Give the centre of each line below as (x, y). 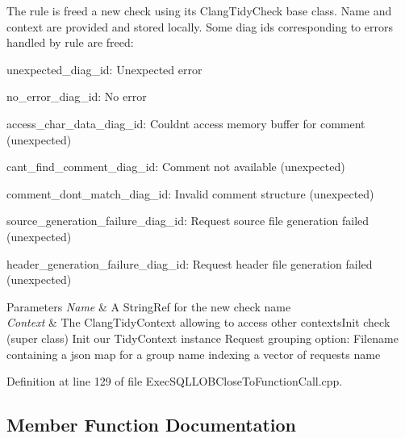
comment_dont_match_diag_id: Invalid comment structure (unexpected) (190, 193)
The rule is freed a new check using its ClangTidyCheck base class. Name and (199, 10)
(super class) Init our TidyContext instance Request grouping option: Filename (202, 338)
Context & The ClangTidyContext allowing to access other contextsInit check (198, 322)
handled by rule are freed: (70, 42)
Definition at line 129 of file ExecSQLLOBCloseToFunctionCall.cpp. (175, 381)
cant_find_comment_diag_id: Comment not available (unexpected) (176, 167)
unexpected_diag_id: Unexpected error (104, 69)
